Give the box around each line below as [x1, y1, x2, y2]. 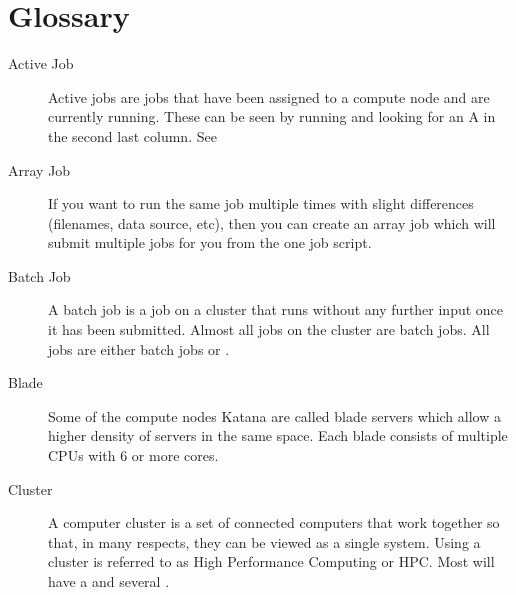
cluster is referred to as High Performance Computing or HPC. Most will [48, 551, 495, 572]
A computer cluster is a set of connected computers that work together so [48, 512, 500, 533]
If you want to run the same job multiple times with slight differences [48, 193, 474, 214]
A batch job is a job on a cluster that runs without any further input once [48, 299, 504, 320]
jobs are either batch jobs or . [48, 338, 230, 359]
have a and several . [48, 571, 170, 591]
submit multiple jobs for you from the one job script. [48, 232, 372, 253]
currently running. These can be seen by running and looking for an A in [48, 106, 496, 127]
